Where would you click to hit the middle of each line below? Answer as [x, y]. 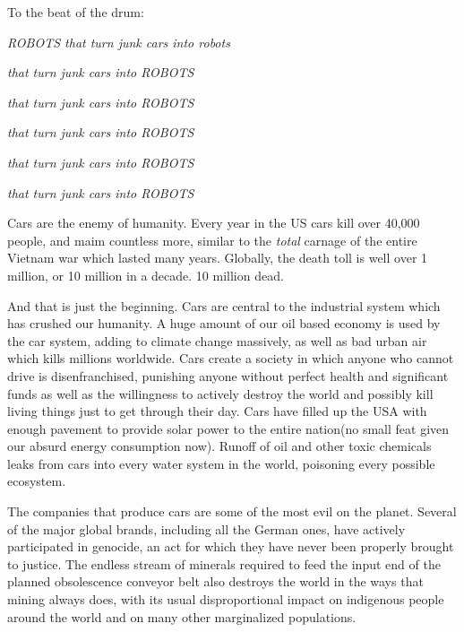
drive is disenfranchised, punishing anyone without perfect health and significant [228, 375]
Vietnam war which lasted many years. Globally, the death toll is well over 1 [218, 258]
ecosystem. [37, 481]
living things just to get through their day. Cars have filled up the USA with [217, 411]
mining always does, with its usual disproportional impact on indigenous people [226, 599]
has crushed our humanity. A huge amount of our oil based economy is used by [224, 323]
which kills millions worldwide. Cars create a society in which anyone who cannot [231, 358]
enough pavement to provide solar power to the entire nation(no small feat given [228, 428]
